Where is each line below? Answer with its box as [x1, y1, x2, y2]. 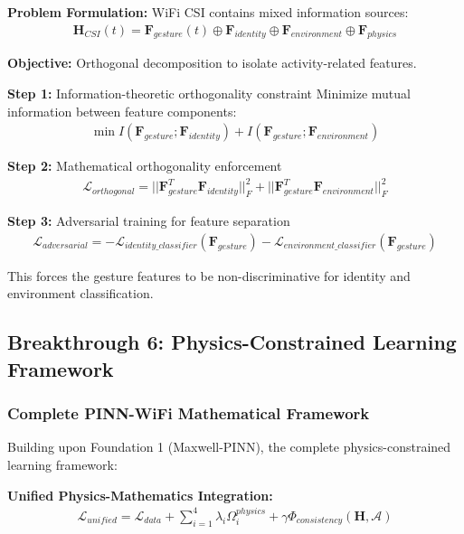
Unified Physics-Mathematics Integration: [7, 485, 273, 504]
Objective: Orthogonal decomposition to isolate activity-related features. [7, 53, 417, 72]
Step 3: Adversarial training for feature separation [7, 211, 290, 230]
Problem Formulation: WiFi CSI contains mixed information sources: [7, 3, 409, 21]
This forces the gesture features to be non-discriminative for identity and [7, 266, 411, 285]
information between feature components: [7, 101, 237, 120]
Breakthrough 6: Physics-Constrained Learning [7, 328, 457, 356]
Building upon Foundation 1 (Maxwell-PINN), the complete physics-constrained [7, 437, 451, 456]
